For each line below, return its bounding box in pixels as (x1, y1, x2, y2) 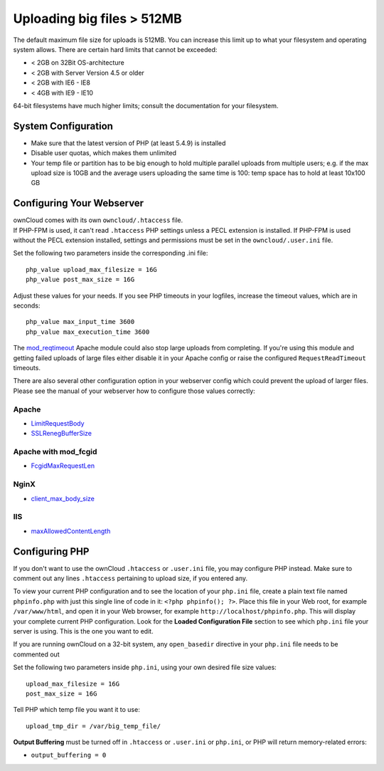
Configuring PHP (13, 545, 90, 557)
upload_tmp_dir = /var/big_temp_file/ (26, 722, 161, 730)
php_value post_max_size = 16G (26, 276, 135, 284)
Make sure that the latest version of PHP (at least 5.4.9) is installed (31, 139, 226, 147)
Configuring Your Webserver (13, 197, 144, 209)
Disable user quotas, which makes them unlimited (31, 149, 177, 157)
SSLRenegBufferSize (31, 429, 92, 438)
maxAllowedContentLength (31, 527, 111, 535)
